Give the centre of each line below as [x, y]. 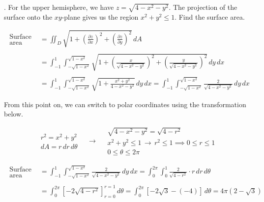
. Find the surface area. [210, 16]
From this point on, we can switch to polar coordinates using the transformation [125, 104]
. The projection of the [203, 7]
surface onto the [28, 16]
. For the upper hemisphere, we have [59, 7]
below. [14, 114]
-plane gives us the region [100, 16]
